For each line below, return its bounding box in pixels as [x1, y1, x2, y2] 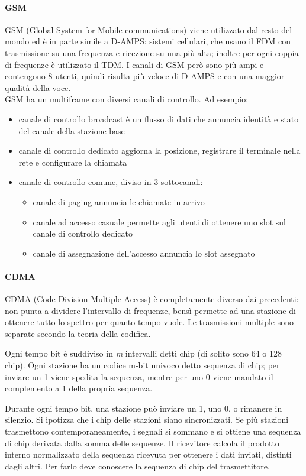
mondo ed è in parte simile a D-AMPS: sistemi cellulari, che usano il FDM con [5, 35, 291, 47]
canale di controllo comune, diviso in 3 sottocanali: [18, 176, 203, 188]
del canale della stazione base [18, 124, 125, 137]
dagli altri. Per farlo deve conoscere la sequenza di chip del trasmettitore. [5, 459, 270, 472]
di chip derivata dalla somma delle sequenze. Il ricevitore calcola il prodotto [5, 436, 279, 449]
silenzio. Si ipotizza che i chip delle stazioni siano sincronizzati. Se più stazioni [5, 413, 289, 426]
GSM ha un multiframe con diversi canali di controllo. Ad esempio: [5, 93, 249, 105]
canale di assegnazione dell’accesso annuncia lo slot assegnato [33, 247, 255, 259]
